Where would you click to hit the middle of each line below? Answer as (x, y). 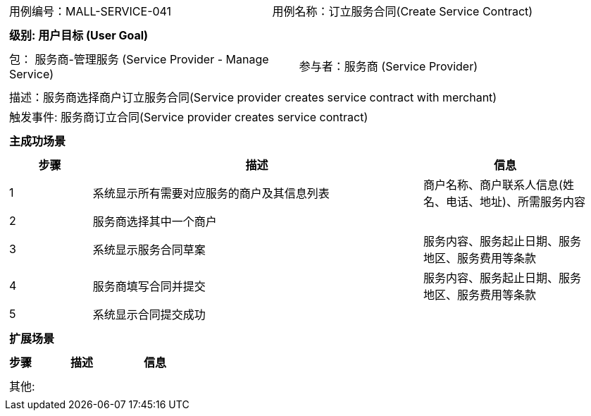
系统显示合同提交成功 (149, 314)
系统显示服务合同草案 (149, 250)
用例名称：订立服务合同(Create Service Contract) (403, 11)
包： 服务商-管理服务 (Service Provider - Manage (139, 59)
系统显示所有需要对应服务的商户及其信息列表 (211, 193)
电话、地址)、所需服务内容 (516, 202)
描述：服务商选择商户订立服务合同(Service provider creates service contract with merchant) (253, 97)
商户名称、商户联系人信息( (493, 185)
